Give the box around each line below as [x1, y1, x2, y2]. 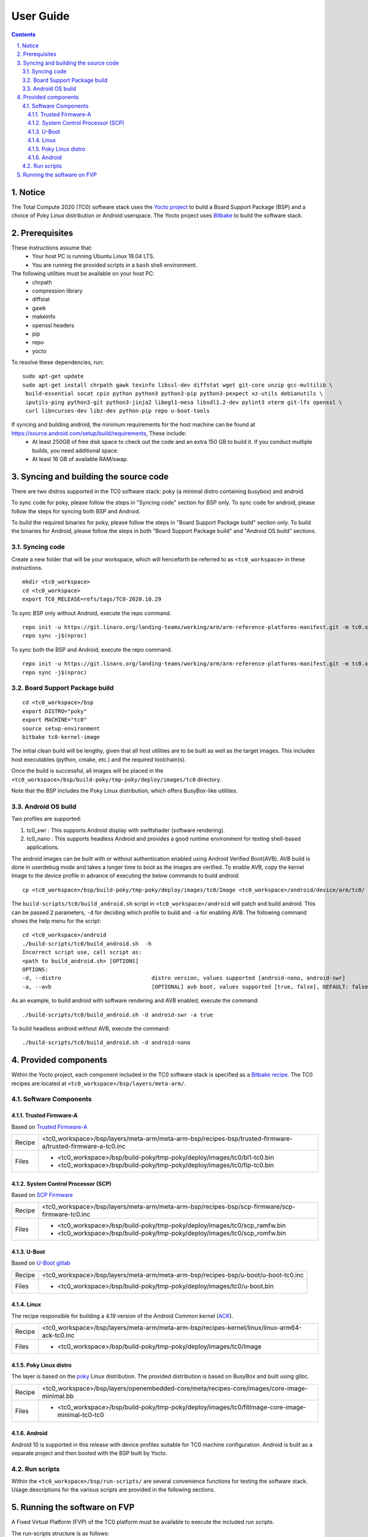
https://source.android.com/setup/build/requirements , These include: [11, 429, 187, 437]
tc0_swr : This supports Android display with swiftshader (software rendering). [26, 826, 225, 834]
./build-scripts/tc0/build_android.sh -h [22, 940, 152, 947]
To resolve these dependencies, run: [11, 358, 104, 366]
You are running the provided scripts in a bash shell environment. [32, 261, 197, 269]
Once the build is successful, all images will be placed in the [11, 767, 164, 775]
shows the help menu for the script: [11, 917, 101, 925]
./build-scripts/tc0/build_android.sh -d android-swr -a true [22, 1011, 213, 1018]
